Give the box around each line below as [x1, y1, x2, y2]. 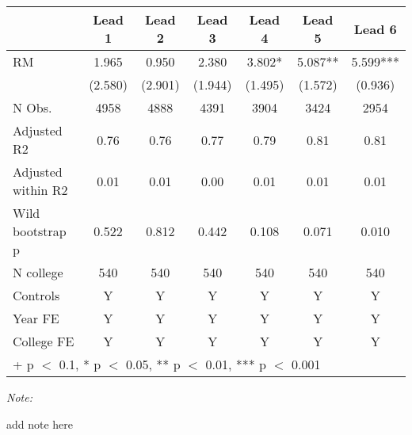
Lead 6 [353, 19, 397, 38]
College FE [13, 332, 74, 350]
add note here [6, 415, 74, 432]
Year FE [13, 309, 59, 327]
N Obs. [13, 98, 52, 116]
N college [13, 263, 63, 281]
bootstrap [13, 222, 67, 240]
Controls [13, 286, 60, 304]
